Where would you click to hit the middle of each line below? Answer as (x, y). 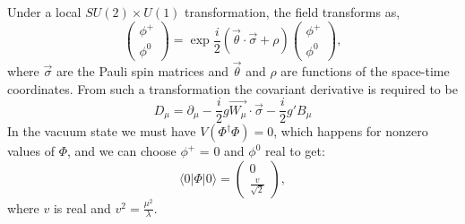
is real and (82, 207)
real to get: (295, 151)
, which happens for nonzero (351, 131)
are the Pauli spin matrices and (142, 70)
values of (31, 151)
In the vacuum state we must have (102, 131)
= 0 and (222, 151)
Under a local (44, 12)
